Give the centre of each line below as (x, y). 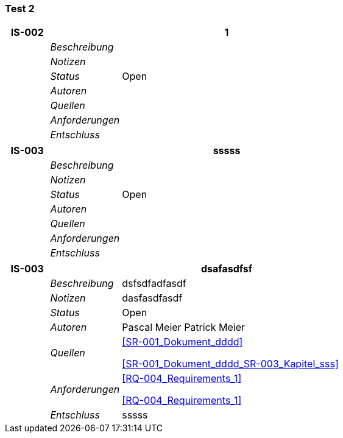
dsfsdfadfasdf (154, 284)
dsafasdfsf (227, 269)
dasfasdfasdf (152, 298)
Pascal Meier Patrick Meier (184, 327)
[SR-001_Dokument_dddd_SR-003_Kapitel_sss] (230, 364)
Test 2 (20, 9)
